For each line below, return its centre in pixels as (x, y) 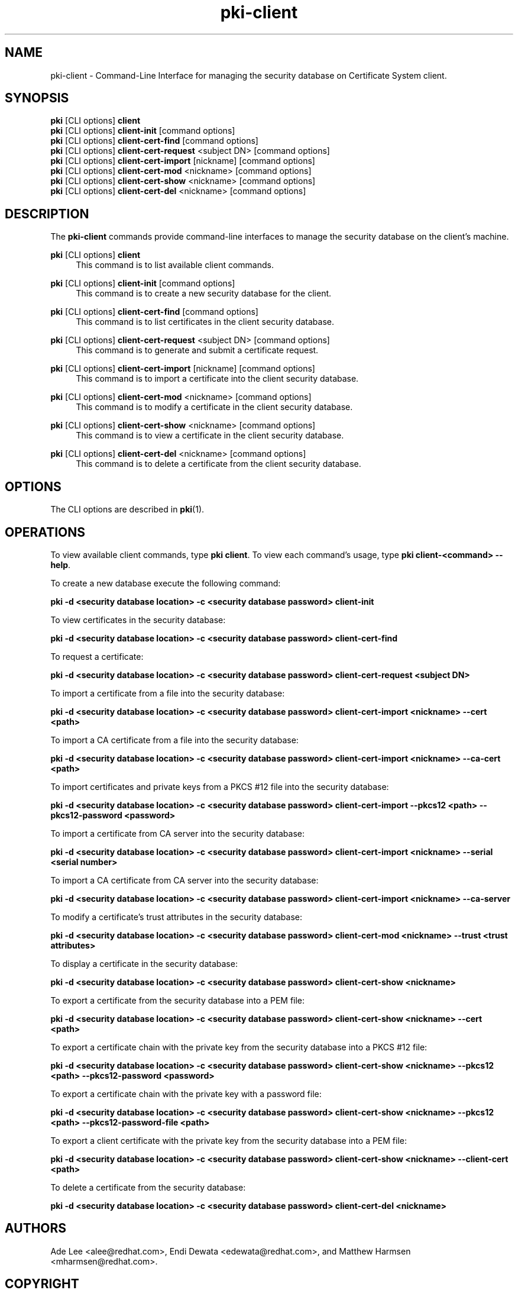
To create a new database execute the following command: (166, 583)
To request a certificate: (97, 656)
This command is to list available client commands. (175, 265)
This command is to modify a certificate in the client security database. (214, 407)
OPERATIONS (45, 532)
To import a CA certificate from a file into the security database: (174, 740)
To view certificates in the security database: (138, 620)
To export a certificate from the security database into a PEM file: (178, 1000)
